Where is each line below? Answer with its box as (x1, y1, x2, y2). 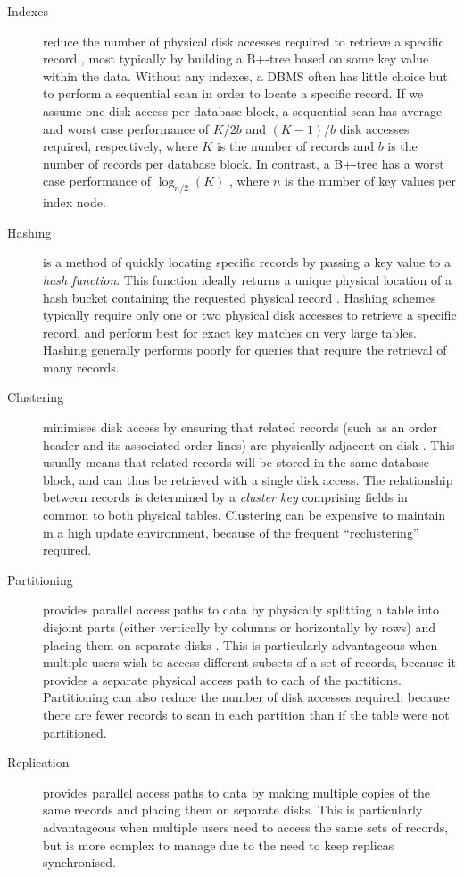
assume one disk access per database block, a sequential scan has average (43, 101, 443, 120)
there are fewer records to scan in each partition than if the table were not (43, 705, 450, 723)
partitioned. (43, 722, 107, 741)
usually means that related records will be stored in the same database (43, 453, 430, 472)
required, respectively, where (43, 137, 198, 155)
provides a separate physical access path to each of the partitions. (43, 670, 402, 689)
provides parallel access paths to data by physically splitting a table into (43, 600, 439, 619)
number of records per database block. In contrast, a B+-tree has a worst (43, 154, 444, 172)
